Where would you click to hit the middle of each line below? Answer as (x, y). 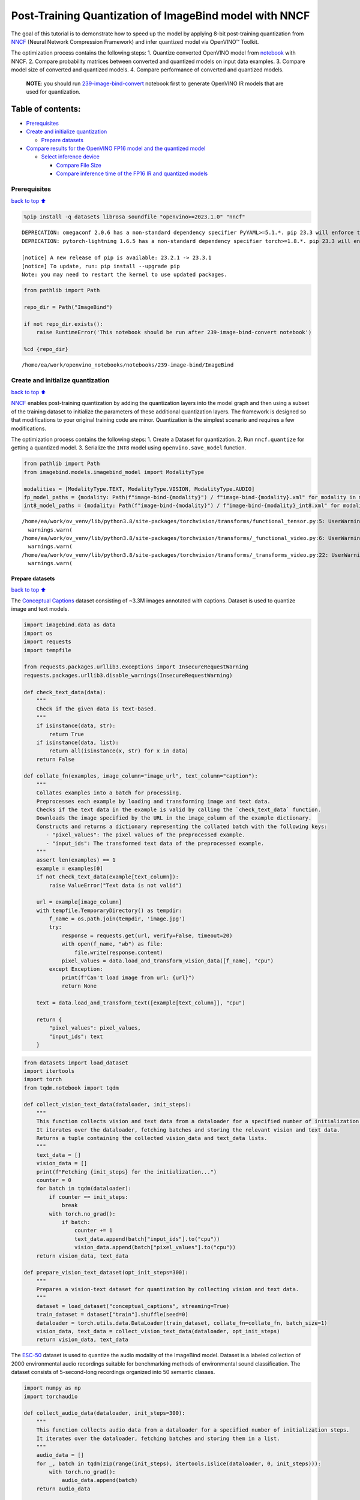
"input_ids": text (76, 1036)
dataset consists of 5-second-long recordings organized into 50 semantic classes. (113, 1372)
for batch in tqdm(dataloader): (84, 1189)
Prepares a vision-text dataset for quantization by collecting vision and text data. (168, 1289)
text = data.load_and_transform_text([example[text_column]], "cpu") (141, 1003)
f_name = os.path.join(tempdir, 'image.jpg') (117, 919)
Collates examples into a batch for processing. (109, 793)
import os (38, 633)
